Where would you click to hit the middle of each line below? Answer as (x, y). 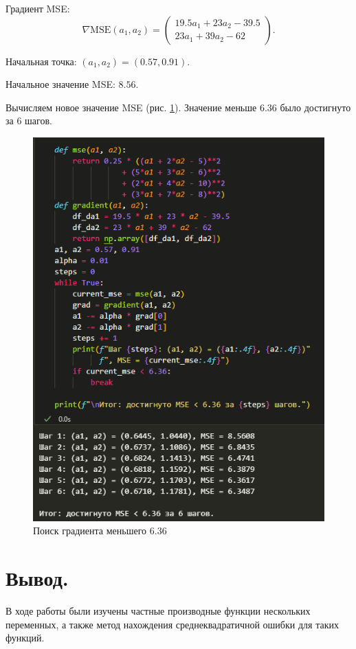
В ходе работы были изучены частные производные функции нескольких (158, 611)
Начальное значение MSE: (60, 84)
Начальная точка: (41, 61)
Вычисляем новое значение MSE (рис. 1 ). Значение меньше (131, 107)
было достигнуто (315, 107)
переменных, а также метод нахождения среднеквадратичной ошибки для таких (172, 624)
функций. (25, 638)
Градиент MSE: (38, 8)
